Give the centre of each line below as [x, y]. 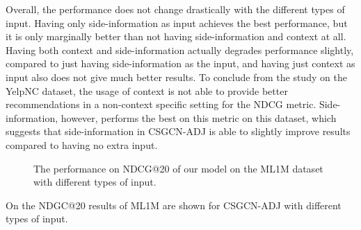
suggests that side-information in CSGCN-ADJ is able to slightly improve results [178, 131]
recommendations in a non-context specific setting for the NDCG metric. [161, 104]
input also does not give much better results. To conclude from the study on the [176, 77]
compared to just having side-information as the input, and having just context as [180, 63]
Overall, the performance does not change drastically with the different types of [175, 9]
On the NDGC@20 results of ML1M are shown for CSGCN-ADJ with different [174, 205]
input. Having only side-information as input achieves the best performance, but [177, 23]
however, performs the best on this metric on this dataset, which [199, 117]
